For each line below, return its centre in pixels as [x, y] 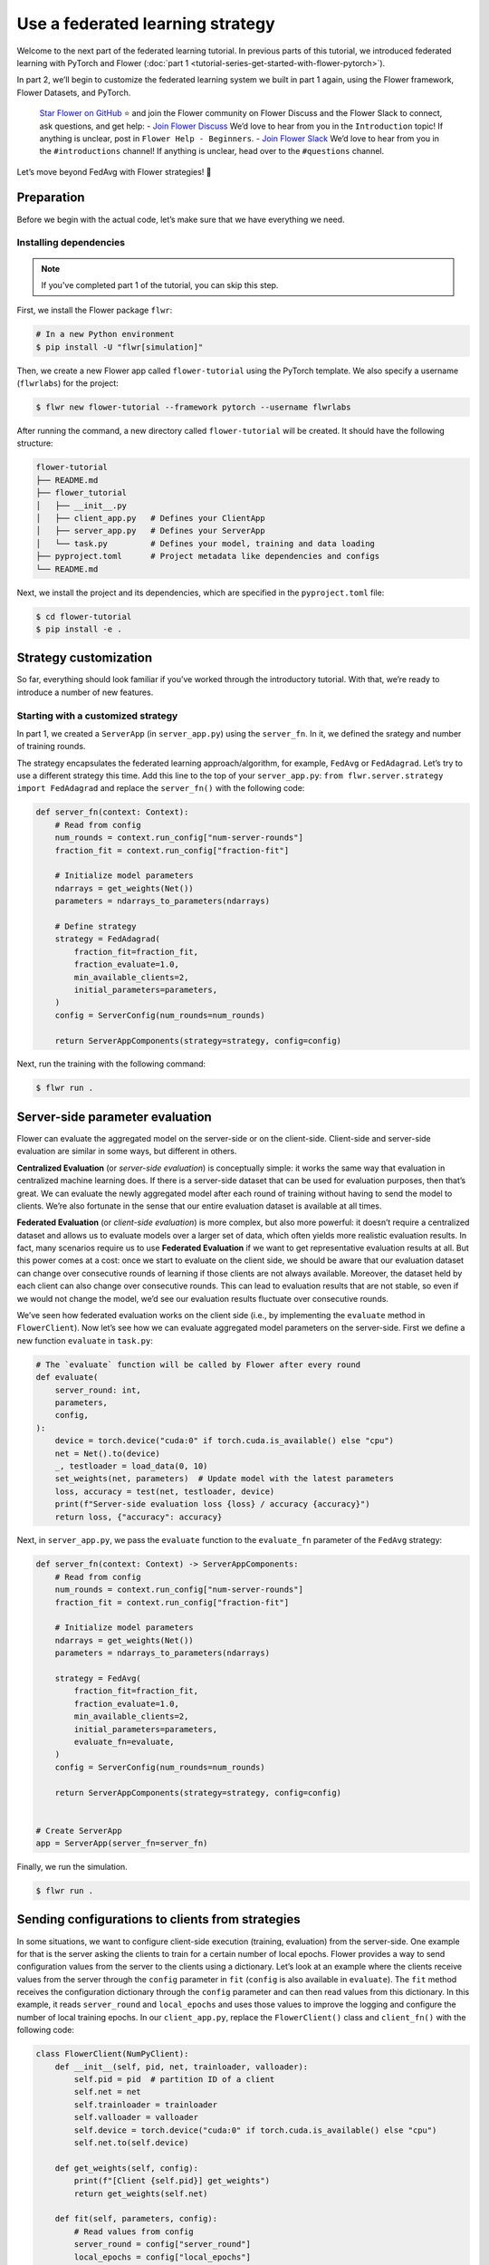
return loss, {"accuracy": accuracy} [139, 1517]
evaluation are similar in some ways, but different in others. [127, 1152]
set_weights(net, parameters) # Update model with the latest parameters [224, 1479]
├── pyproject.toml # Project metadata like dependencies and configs [208, 556]
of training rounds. [51, 747]
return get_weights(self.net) [141, 2193]
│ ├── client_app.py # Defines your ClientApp [151, 518]
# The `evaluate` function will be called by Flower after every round [198, 1364]
